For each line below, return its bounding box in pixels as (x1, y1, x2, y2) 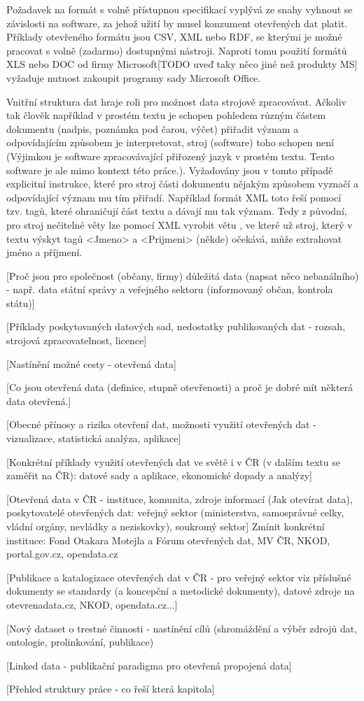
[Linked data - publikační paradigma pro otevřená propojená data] (6, 658, 292, 672)
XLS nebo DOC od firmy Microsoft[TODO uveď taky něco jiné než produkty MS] (6, 57, 358, 71)
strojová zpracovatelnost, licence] (6, 333, 147, 348)
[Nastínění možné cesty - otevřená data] (6, 356, 176, 371)
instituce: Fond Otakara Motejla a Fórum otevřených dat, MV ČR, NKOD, (6, 532, 330, 547)
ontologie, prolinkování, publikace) (6, 635, 154, 649)
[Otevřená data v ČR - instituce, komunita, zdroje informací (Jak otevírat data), (6, 491, 353, 506)
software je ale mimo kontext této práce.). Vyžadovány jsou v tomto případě (6, 162, 333, 177)
